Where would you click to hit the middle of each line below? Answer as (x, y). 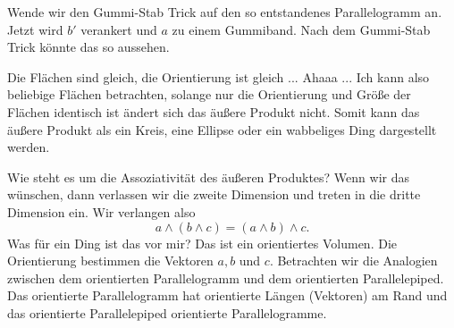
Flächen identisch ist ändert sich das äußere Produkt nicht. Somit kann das (214, 111)
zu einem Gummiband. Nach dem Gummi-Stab (301, 29)
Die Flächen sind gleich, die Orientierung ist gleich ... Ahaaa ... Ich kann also (219, 76)
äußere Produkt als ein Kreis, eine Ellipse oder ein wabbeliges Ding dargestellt (222, 129)
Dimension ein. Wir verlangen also (101, 211)
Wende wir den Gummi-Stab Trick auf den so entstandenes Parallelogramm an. (225, 12)
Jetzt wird (35, 29)
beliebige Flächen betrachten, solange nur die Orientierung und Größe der (209, 94)
